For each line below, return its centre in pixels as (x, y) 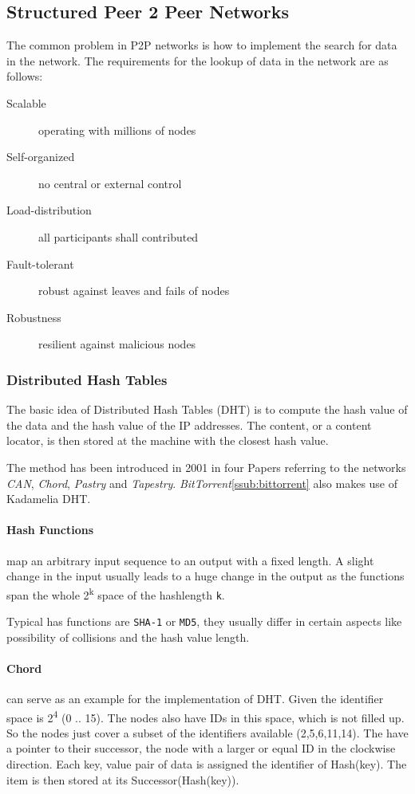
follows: (25, 76)
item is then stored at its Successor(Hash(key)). (123, 779)
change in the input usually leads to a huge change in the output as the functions (206, 576)
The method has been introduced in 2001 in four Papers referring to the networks (206, 467)
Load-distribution (49, 210)
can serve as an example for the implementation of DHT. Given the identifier (195, 699)
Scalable (26, 102)
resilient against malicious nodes (117, 344)
